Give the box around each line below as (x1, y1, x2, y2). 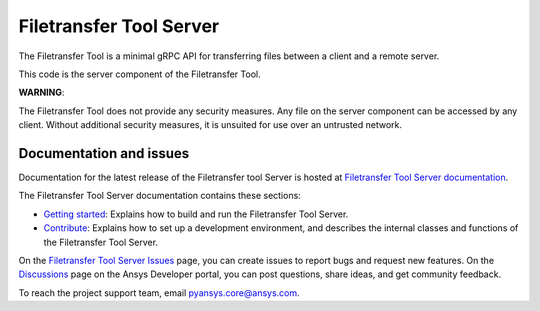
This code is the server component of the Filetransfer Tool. (18, 68, 261, 80)
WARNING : (18, 86, 65, 99)
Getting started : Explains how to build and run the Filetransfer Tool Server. (43, 208, 349, 220)
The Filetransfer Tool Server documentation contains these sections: (18, 190, 302, 202)
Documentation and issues (18, 145, 190, 162)
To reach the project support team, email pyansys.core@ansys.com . (18, 286, 300, 299)
